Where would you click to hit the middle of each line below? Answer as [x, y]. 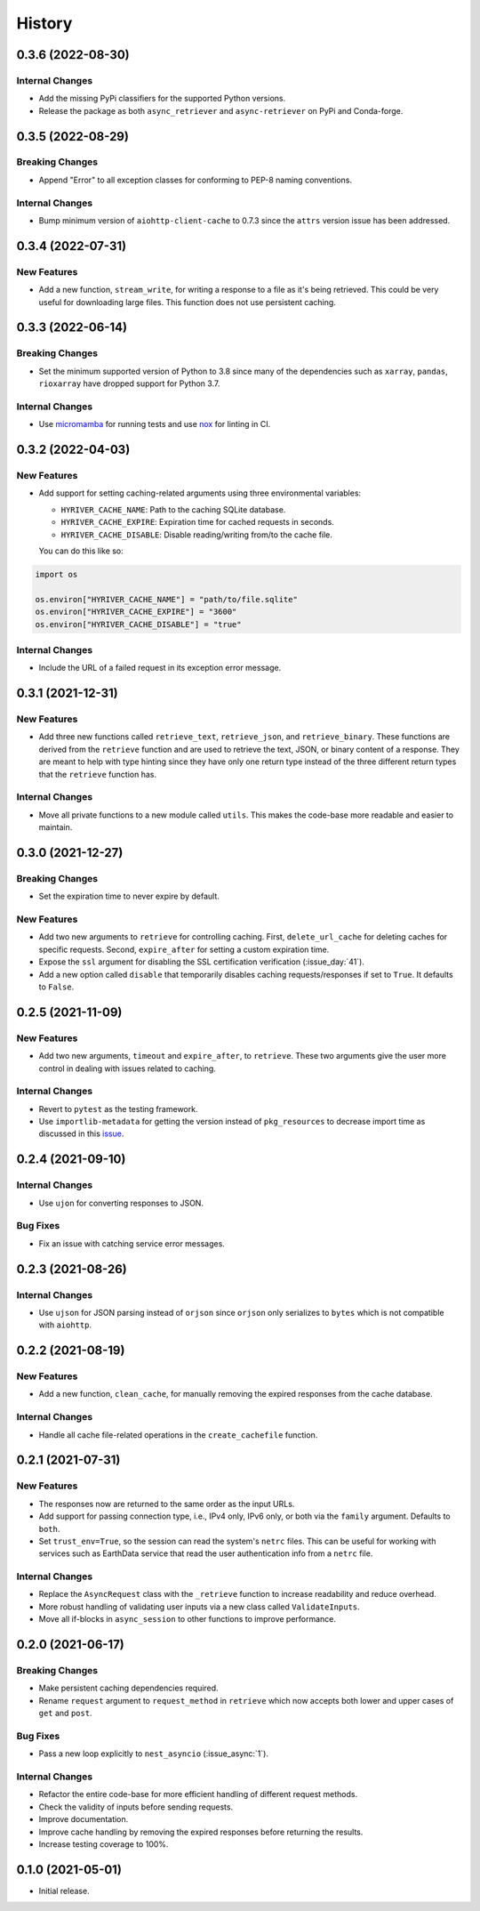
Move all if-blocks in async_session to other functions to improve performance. [188, 1619]
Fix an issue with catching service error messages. [132, 1243]
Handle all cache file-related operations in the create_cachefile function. [178, 1435]
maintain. [56, 827]
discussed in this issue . [81, 1133]
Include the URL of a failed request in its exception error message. [160, 668]
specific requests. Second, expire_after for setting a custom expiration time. [184, 949]
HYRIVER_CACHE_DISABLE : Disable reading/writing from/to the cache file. [197, 535]
